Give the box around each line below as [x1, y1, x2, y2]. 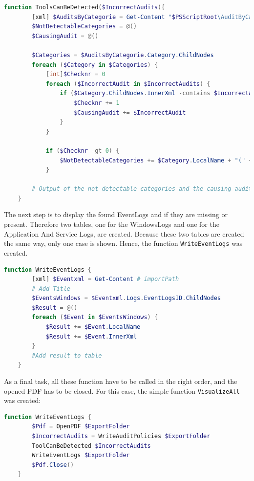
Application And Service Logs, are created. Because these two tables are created [4, 228, 244, 239]
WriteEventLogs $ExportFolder [32, 452, 130, 459]
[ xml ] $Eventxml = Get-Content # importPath [32, 276, 179, 283]
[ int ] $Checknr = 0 [45, 71, 106, 78]
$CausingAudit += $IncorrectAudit [74, 109, 186, 116]
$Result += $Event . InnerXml [45, 333, 137, 340]
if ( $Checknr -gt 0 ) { [45, 147, 120, 154]
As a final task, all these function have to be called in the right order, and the [4, 376, 237, 386]
